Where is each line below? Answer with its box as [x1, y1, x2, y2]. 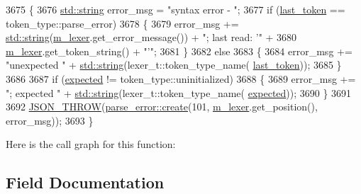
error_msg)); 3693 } [6, 113, 94, 127]
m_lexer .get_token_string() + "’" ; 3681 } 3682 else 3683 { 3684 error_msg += [6, 43, 352, 58]
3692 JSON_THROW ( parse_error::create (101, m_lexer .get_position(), [6, 99, 318, 114]
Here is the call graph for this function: [6, 137, 176, 152]
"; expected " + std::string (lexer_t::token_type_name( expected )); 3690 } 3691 [6, 85, 352, 100]
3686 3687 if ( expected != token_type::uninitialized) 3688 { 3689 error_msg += [6, 71, 356, 86]
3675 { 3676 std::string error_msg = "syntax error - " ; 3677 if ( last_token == [6, 2, 345, 16]
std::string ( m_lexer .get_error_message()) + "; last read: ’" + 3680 [6, 30, 297, 45]
